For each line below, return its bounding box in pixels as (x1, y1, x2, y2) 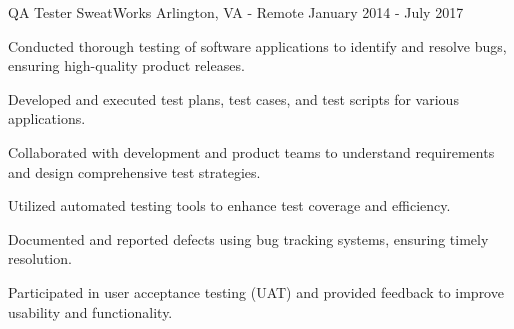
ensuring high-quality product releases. (8, 55, 245, 76)
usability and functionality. (8, 301, 173, 322)
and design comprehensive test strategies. (8, 161, 261, 182)
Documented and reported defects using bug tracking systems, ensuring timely (8, 228, 489, 249)
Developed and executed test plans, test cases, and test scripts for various (8, 88, 459, 109)
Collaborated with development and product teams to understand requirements (8, 141, 495, 162)
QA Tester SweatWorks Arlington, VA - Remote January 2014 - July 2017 (8, 2, 464, 22)
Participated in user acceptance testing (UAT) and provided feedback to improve (8, 281, 504, 302)
